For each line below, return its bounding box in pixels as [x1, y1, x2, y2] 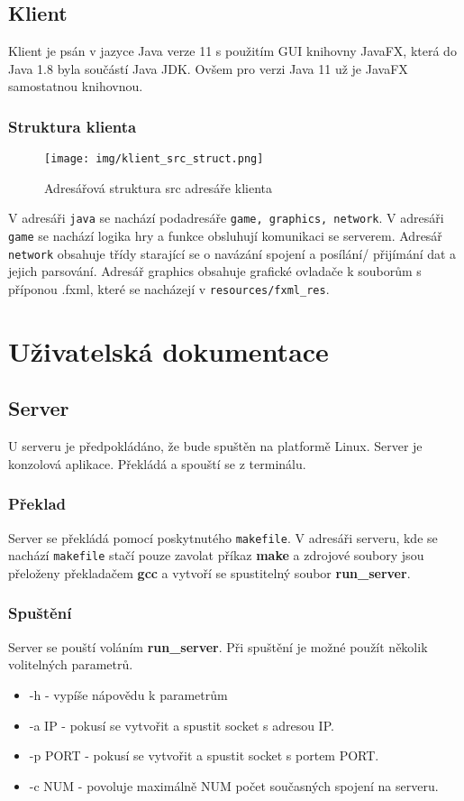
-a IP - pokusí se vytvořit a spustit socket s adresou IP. [29, 715, 334, 734]
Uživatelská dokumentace [8, 332, 329, 369]
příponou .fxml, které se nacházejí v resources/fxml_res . [8, 280, 330, 299]
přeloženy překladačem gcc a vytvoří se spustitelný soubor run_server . [8, 563, 411, 582]
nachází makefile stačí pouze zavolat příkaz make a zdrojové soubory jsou [8, 546, 424, 565]
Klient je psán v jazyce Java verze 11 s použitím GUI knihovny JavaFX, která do [8, 41, 457, 60]
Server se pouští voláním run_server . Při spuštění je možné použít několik [8, 637, 428, 656]
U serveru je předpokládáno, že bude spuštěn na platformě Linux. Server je [8, 437, 423, 456]
